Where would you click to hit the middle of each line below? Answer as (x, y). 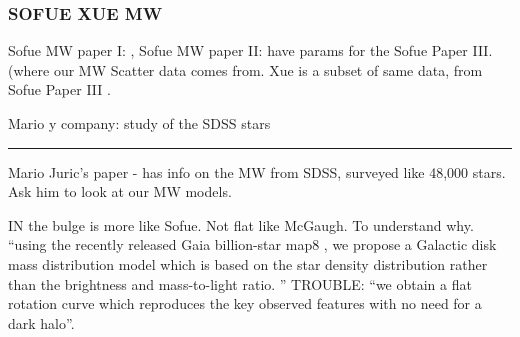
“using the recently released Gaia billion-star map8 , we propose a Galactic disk (252, 244)
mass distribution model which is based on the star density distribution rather (248, 263)
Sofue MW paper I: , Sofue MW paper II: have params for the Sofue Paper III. (250, 50)
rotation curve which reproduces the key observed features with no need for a (245, 303)
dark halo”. (41, 322)
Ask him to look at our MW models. (120, 191)
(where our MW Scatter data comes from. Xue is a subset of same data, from (245, 69)
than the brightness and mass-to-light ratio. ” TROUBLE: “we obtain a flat (240, 283)
